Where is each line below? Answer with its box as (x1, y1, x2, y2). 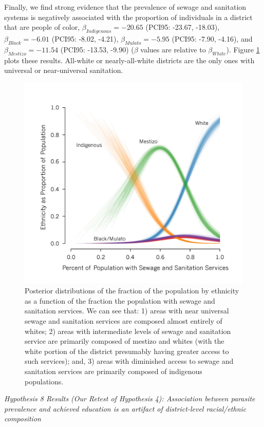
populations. (25, 376, 64, 386)
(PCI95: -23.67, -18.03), (145, 22, 220, 32)
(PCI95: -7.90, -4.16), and (172, 33, 253, 44)
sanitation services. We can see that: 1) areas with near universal (25, 305, 229, 316)
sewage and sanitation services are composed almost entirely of (25, 315, 222, 326)
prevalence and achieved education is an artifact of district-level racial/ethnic (4, 403, 247, 414)
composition (4, 413, 41, 424)
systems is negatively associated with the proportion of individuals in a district (4, 11, 253, 22)
